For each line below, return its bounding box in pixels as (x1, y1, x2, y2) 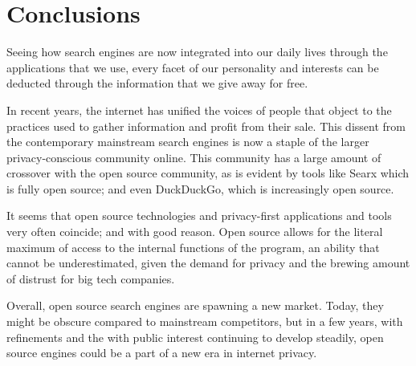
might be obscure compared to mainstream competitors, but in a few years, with (6, 313, 403, 330)
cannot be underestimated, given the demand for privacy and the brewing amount (6, 254, 410, 271)
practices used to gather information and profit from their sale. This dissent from (6, 117, 406, 134)
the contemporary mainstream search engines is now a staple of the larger (6, 133, 369, 150)
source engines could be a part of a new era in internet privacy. (6, 344, 317, 361)
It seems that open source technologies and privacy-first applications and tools (6, 207, 392, 224)
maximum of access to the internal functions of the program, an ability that (6, 238, 380, 255)
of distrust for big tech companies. (6, 270, 175, 287)
